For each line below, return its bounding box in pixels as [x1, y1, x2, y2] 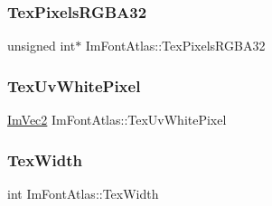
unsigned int [7, 36, 76, 55]
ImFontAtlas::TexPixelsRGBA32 [85, 36, 266, 55]
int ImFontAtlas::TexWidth [7, 183, 159, 202]
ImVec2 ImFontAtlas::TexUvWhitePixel [7, 110, 227, 129]
